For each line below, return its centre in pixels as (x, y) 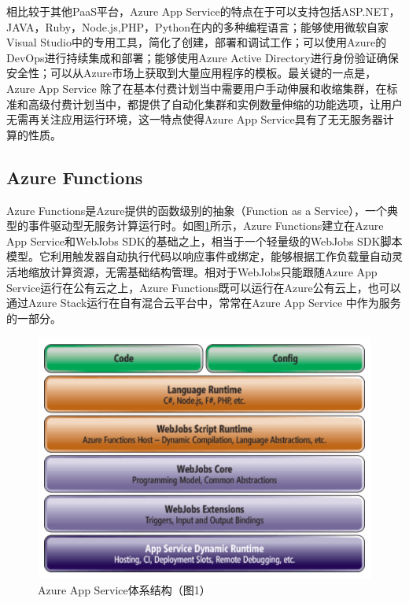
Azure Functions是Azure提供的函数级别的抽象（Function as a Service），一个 (197, 210)
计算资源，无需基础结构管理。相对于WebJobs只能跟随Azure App (214, 271)
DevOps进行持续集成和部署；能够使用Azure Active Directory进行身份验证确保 (203, 57)
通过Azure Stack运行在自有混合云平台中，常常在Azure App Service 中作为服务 (204, 303)
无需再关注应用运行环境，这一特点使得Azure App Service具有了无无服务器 (195, 119)
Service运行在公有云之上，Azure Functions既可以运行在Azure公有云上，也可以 (204, 287)
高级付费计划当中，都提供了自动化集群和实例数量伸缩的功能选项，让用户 (215, 104)
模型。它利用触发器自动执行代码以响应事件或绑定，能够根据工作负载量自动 (199, 256)
